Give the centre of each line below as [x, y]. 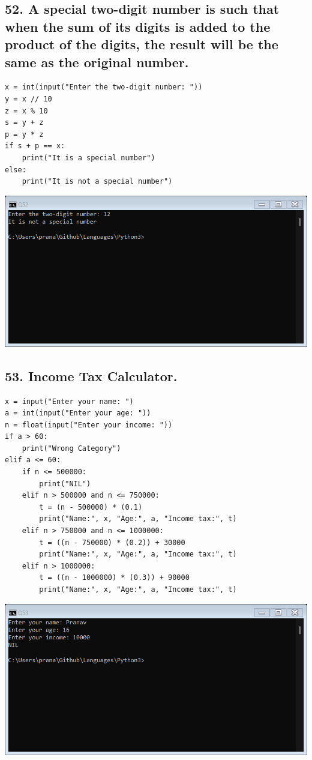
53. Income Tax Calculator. [91, 375]
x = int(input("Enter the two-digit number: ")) [104, 87]
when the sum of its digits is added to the [138, 26]
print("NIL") [65, 484]
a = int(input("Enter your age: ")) [78, 413]
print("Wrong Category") [71, 448]
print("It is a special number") [88, 158]
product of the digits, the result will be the [142, 44]
